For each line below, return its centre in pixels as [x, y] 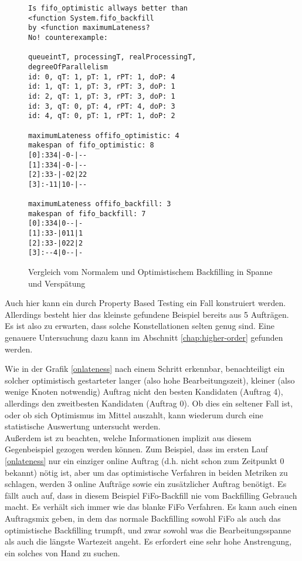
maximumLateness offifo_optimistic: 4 [104, 135]
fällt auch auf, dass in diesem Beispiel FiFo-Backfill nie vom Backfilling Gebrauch [151, 495]
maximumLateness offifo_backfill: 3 [100, 204]
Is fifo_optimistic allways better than [108, 8]
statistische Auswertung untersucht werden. [83, 426]
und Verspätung [57, 283]
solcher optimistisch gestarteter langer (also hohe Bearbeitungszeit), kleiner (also [150, 380]
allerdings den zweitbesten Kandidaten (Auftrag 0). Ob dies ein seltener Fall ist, [149, 403]
